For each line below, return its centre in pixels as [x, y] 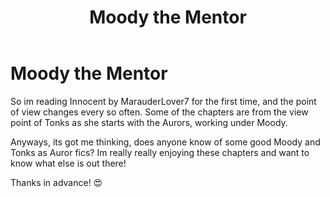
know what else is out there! [68, 163]
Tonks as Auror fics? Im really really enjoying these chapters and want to [160, 152]
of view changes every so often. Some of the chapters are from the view [159, 112]
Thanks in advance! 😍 [56, 182]
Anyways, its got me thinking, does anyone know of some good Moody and [165, 142]
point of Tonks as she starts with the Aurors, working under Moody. [149, 122]
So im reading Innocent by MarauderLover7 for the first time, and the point [163, 101]
